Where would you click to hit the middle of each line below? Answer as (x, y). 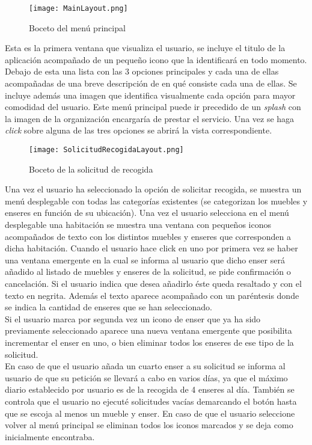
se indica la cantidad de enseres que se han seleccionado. (109, 307)
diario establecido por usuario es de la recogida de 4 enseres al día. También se (150, 389)
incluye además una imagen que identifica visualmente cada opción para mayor (150, 95)
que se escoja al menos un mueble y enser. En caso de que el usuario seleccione (150, 413)
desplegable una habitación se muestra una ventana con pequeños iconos (138, 225)
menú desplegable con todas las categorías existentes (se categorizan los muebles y (156, 201)
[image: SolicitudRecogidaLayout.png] (106, 150)
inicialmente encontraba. (50, 436)
